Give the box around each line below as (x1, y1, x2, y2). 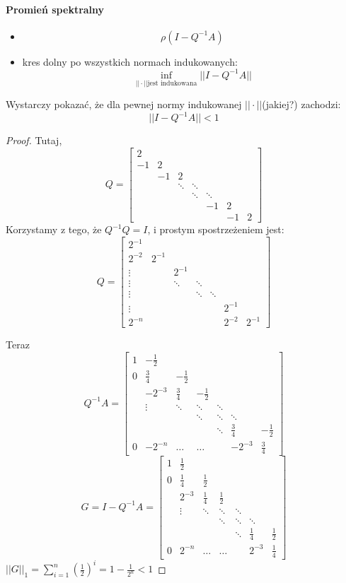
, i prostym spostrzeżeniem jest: (147, 222, 284, 237)
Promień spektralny (6, 1, 105, 16)
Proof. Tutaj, (6, 133, 62, 148)
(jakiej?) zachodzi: (262, 97, 341, 112)
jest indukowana (147, 79, 197, 87)
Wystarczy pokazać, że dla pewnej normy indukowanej (6, 97, 242, 112)
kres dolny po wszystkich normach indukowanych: (22, 54, 238, 69)
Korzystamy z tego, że (6, 222, 102, 237)
